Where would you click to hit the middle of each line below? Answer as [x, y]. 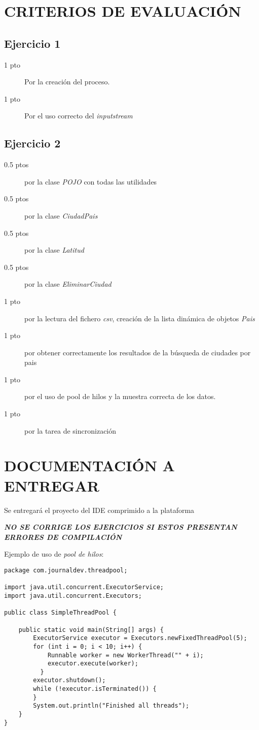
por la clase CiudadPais [61, 215]
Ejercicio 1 [32, 43]
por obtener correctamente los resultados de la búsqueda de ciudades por [138, 352]
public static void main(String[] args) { [91, 630]
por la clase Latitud [54, 250]
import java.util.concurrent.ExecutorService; [84, 587]
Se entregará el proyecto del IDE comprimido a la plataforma [99, 510]
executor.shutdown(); [69, 680]
